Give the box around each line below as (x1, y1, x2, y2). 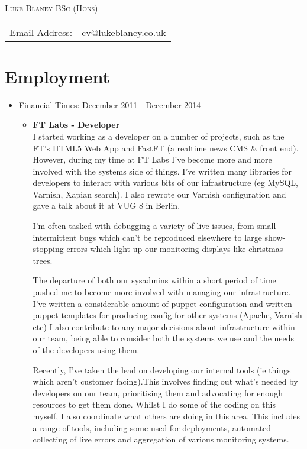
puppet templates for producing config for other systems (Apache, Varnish (33, 309, 302, 321)
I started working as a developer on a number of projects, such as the (33, 130, 285, 142)
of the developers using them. (33, 344, 140, 356)
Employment (5, 64, 111, 88)
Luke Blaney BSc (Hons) (5, 2, 98, 14)
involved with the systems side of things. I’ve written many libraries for (33, 164, 292, 177)
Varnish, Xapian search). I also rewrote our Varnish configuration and (33, 188, 286, 200)
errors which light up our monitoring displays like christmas (66, 243, 283, 255)
